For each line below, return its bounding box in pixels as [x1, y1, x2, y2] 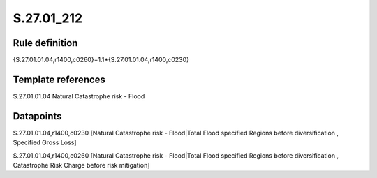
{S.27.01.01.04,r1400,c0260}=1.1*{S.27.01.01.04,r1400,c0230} [13, 56, 190, 64]
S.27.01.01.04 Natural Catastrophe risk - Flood [13, 91, 145, 101]
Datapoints [13, 110, 62, 122]
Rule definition [13, 37, 78, 49]
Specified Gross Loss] [13, 138, 77, 147]
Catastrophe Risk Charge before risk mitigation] [13, 161, 150, 170]
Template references [13, 73, 106, 85]
